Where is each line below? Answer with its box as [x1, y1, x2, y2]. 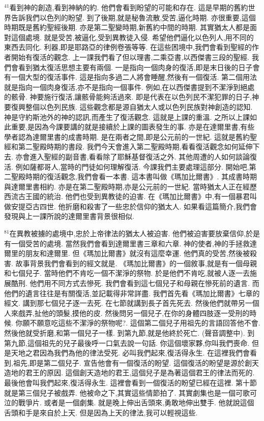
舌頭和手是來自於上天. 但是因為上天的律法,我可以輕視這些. [4, 407, 198, 417]
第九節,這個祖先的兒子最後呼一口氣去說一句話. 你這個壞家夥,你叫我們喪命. [4, 337, 250, 348]
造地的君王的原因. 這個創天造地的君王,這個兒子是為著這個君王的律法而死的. [4, 367, 255, 378]
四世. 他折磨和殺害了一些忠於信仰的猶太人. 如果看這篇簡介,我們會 [39, 201, 257, 211]
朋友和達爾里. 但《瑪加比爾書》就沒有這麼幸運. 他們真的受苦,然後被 [25, 248, 250, 258]
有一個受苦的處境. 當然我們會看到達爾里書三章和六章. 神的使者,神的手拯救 [4, 238, 250, 248]
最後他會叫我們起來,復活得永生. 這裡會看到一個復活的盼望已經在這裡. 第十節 [4, 377, 257, 387]
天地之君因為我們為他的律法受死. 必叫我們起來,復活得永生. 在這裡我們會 [11, 347, 250, 358]
